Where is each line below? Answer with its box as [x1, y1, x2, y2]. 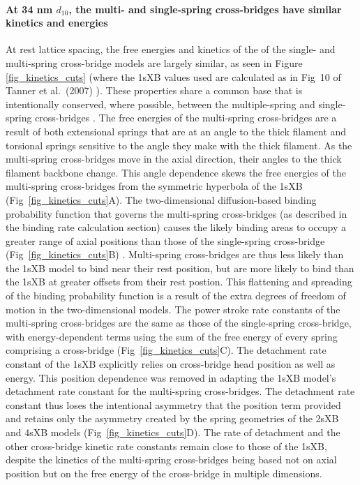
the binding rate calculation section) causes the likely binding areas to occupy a [6, 220, 347, 234]
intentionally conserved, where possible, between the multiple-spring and [6, 96, 315, 111]
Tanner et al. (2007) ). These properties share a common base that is [6, 83, 303, 98]
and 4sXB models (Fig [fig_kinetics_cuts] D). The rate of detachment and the [6, 425, 340, 440]
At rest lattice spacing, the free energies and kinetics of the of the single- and [6, 42, 336, 57]
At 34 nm [6, 1, 53, 16]
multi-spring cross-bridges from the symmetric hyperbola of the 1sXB [6, 179, 303, 193]
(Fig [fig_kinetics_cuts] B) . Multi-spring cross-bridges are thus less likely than [6, 247, 344, 262]
